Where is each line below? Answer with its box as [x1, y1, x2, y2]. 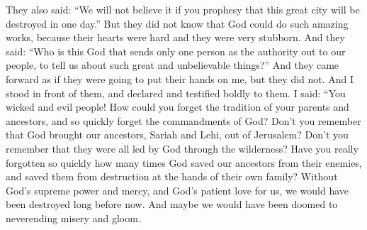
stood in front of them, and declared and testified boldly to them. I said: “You [6, 85, 346, 100]
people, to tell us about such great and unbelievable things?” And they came [6, 57, 339, 72]
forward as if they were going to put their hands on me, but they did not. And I [6, 71, 354, 86]
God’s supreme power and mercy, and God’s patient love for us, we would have [6, 182, 349, 197]
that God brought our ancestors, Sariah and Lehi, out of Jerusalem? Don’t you [6, 127, 349, 142]
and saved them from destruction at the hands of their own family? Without [6, 169, 338, 184]
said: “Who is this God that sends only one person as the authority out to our [6, 43, 346, 58]
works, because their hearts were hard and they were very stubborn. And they [6, 30, 345, 45]
